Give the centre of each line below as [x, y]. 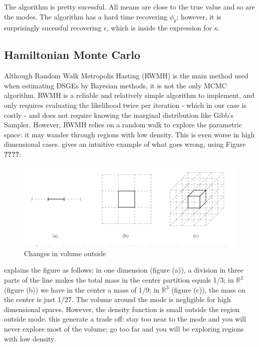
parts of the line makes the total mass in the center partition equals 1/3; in [119, 280]
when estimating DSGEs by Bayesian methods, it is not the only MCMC [116, 85]
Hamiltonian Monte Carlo [72, 55]
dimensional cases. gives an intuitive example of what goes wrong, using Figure [125, 144]
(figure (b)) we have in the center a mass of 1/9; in [82, 289]
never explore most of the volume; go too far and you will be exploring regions [124, 329]
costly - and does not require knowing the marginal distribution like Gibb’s [119, 115]
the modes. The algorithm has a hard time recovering [86, 16]
